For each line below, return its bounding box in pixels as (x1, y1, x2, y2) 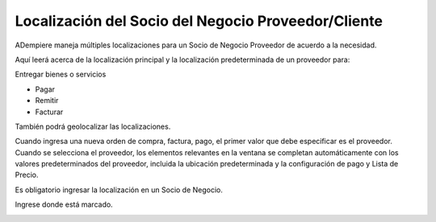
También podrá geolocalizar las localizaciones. (15, 121, 171, 131)
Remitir (35, 96, 59, 105)
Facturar (35, 107, 64, 117)
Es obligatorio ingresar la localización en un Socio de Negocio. (15, 185, 224, 195)
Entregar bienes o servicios (15, 69, 107, 80)
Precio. (15, 170, 39, 180)
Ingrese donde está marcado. (15, 199, 113, 209)
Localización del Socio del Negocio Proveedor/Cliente (15, 12, 384, 30)
